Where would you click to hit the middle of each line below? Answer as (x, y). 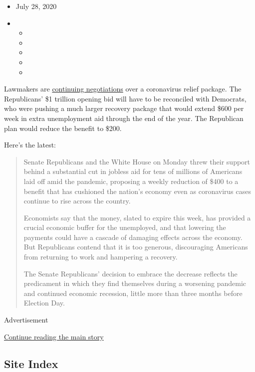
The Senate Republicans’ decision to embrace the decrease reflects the (130, 273)
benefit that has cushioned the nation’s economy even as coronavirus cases (137, 191)
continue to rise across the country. (77, 201)
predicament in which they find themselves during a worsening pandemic (135, 283)
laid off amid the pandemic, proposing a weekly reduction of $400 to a (131, 181)
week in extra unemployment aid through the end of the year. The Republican (124, 118)
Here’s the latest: (30, 145)
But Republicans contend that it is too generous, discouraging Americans (136, 247)
